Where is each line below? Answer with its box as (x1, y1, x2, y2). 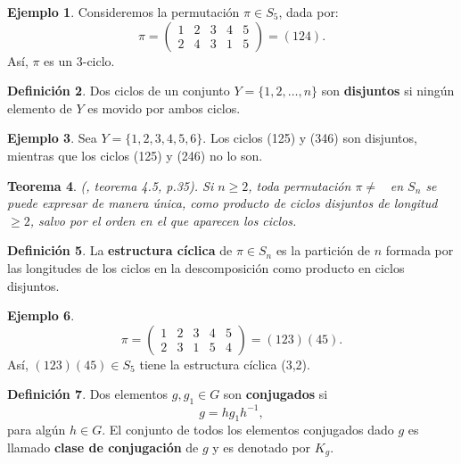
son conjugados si (223, 385, 328, 403)
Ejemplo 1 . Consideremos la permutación (7, 3, 240, 21)
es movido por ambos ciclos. (87, 98, 241, 117)
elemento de (7, 98, 72, 117)
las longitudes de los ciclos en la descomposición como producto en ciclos (7, 258, 405, 277)
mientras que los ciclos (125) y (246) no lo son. (7, 145, 263, 164)
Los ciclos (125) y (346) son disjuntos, (210, 128, 417, 147)
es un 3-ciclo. (44, 51, 115, 70)
